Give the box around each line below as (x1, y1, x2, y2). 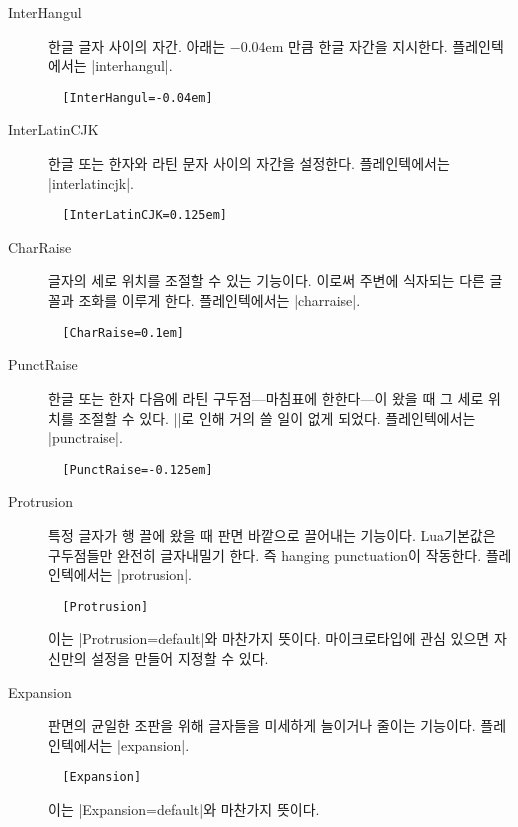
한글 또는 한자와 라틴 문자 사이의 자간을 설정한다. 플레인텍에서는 (48, 153, 450, 174)
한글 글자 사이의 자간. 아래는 (48, 35, 226, 56)
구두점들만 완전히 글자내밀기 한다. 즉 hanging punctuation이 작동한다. (48, 544, 482, 565)
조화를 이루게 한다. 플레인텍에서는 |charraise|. (78, 290, 361, 311)
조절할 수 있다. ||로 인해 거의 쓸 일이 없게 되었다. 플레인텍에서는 (78, 407, 476, 428)
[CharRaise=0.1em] (62, 325, 185, 340)
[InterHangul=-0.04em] (62, 90, 213, 105)
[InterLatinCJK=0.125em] (62, 208, 227, 223)
